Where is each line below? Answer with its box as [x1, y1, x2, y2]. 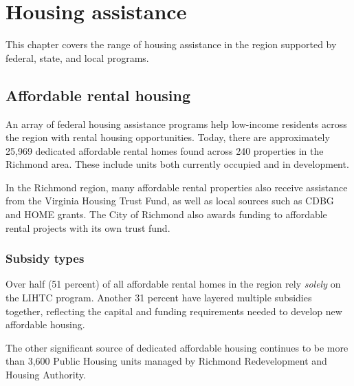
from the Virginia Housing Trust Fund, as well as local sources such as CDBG [5, 193, 334, 208]
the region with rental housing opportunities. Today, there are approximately [5, 130, 330, 144]
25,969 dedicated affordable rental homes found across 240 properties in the [5, 143, 324, 158]
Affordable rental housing [5, 84, 191, 105]
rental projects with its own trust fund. [5, 220, 170, 235]
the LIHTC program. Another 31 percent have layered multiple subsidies [5, 290, 312, 305]
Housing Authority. [5, 367, 86, 382]
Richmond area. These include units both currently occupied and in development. [5, 157, 349, 171]
